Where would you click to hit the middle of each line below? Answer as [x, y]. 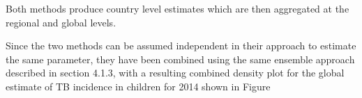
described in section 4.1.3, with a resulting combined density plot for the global [175, 73]
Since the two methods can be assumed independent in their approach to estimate [181, 46]
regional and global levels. [61, 22]
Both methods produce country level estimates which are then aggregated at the [178, 8]
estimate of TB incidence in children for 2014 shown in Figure [138, 86]
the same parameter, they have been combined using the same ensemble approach [180, 59]
